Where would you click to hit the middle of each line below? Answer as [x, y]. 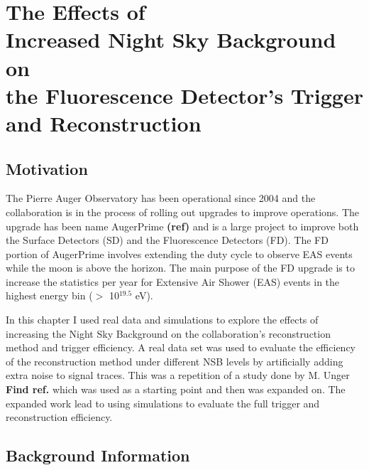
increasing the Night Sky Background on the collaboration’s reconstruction [168, 333]
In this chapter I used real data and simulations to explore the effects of [162, 320]
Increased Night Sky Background [171, 39]
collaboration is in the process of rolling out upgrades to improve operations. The [183, 212]
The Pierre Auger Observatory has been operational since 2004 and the [161, 198]
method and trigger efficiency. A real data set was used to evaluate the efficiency [181, 347]
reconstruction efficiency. [59, 417]
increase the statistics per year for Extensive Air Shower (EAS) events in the [173, 281]
